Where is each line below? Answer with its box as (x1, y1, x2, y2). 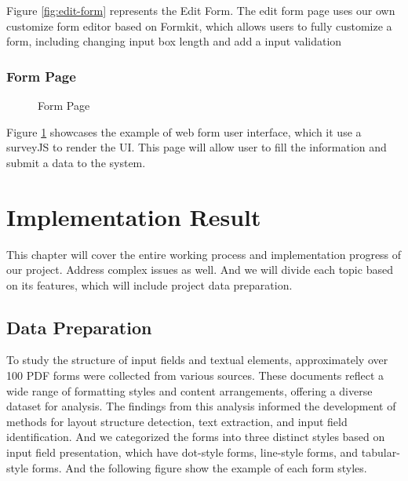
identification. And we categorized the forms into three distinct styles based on (6, 428, 385, 445)
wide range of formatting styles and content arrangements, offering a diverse (6, 382, 373, 399)
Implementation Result (6, 200, 261, 232)
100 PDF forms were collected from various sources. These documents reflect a (6, 367, 384, 384)
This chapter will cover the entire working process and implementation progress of (6, 246, 402, 262)
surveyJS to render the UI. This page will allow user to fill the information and (6, 139, 387, 155)
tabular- (361, 444, 400, 461)
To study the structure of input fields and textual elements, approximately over (6, 352, 388, 368)
